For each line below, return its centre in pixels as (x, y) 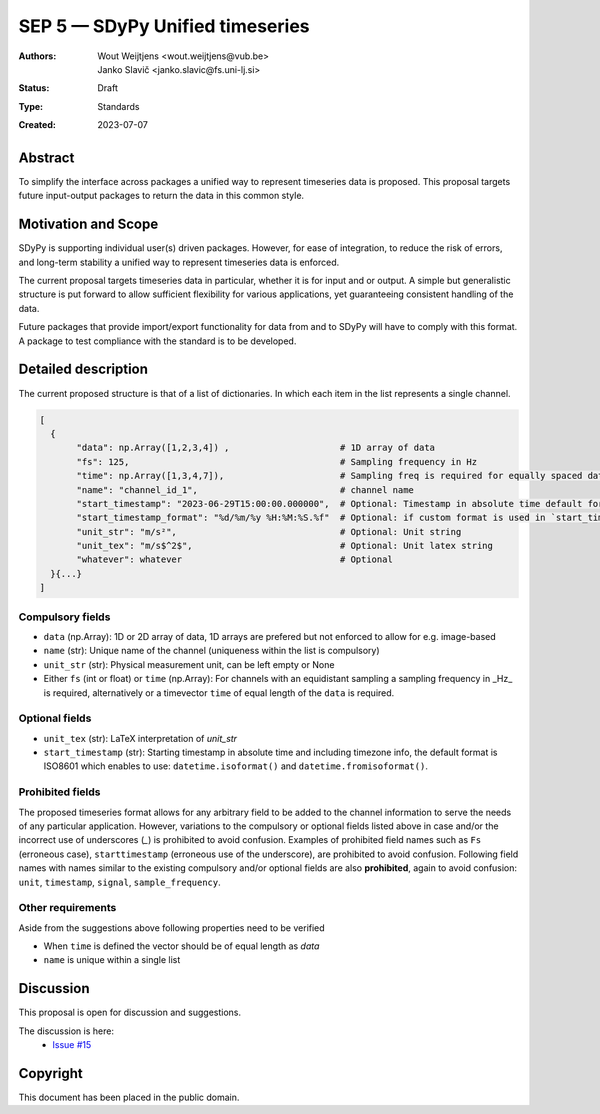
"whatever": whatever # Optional (235, 559)
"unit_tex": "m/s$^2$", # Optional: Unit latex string (285, 546)
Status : (34, 88)
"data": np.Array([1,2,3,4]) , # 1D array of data (255, 448)
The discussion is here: (66, 1031)
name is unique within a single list (112, 960)
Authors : (37, 56)
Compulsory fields (64, 617)
